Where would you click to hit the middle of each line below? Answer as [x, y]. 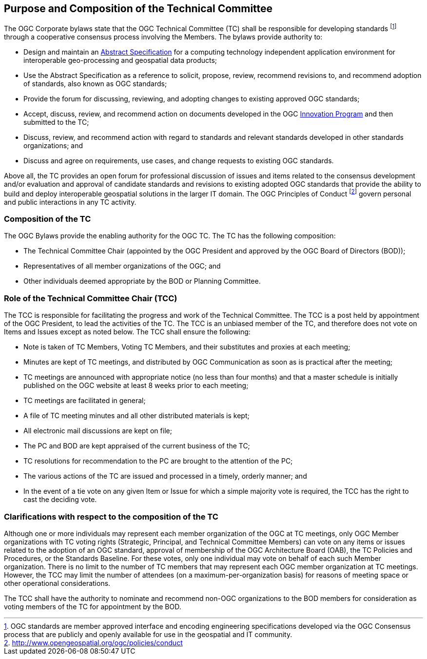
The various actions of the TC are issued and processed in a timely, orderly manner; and [165, 476]
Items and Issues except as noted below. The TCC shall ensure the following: [127, 332]
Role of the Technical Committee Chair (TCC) [91, 298]
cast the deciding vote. [60, 500]
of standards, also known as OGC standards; [95, 84]
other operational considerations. [57, 583]
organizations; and [53, 146]
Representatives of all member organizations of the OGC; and [122, 266]
